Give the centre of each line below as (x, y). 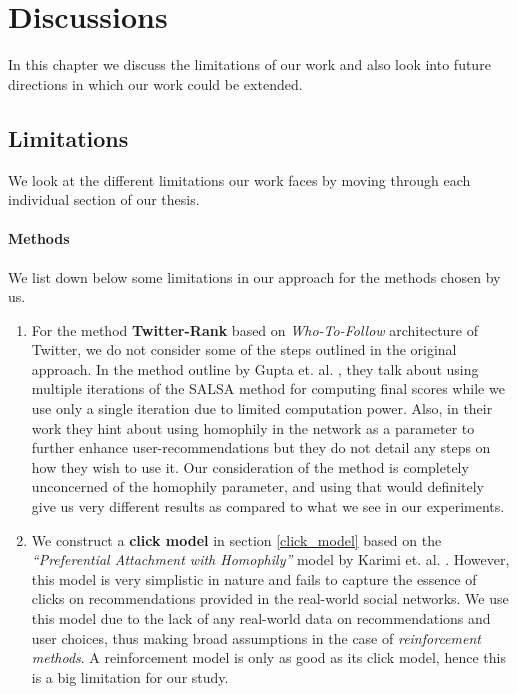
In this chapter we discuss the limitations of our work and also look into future (249, 64)
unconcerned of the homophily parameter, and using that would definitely (257, 486)
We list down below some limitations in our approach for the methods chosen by (254, 276)
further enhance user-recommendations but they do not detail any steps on (261, 447)
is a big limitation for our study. (130, 676)
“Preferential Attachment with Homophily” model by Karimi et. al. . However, (270, 559)
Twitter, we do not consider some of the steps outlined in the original (244, 349)
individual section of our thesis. (104, 199)
